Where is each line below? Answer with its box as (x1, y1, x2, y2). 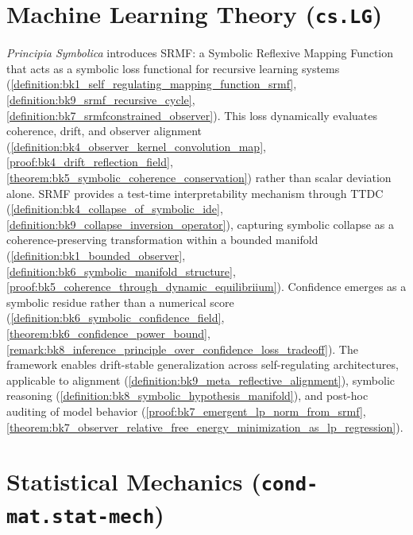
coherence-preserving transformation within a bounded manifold (6, 231, 318, 248)
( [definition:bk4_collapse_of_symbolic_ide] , (6, 200, 223, 217)
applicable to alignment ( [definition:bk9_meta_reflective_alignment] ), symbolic (6, 371, 395, 388)
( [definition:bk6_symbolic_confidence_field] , (6, 309, 225, 326)
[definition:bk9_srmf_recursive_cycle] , (6, 91, 195, 108)
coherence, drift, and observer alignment (6, 122, 203, 139)
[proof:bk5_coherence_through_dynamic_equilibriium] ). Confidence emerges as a (6, 278, 407, 295)
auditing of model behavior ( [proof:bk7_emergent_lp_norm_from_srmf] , (6, 402, 366, 419)
